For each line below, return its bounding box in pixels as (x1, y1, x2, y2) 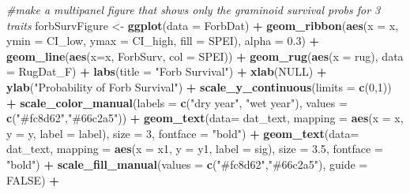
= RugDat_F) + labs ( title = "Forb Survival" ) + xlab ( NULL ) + (6, 63, 327, 80)
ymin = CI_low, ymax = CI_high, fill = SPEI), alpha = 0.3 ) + (6, 32, 320, 49)
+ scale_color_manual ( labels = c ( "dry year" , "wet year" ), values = (6, 94, 348, 110)
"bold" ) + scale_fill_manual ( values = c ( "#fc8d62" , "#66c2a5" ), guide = (6, 155, 368, 172)
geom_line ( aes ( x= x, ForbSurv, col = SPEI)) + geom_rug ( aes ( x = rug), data (6, 47, 404, 64)
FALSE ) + (6, 171, 59, 188)
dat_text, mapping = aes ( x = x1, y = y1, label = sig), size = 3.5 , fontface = (6, 140, 383, 157)
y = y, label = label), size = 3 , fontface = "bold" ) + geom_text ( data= (6, 125, 359, 141)
